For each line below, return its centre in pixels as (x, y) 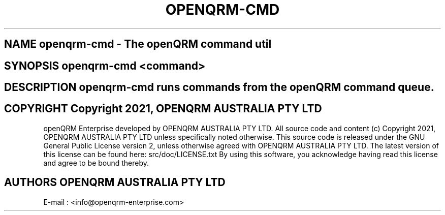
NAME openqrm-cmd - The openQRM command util (138, 44)
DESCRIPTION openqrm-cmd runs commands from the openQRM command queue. (219, 87)
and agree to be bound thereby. (96, 163)
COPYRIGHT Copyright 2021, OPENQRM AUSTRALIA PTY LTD (163, 109)
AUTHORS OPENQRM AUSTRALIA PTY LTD (115, 182)
